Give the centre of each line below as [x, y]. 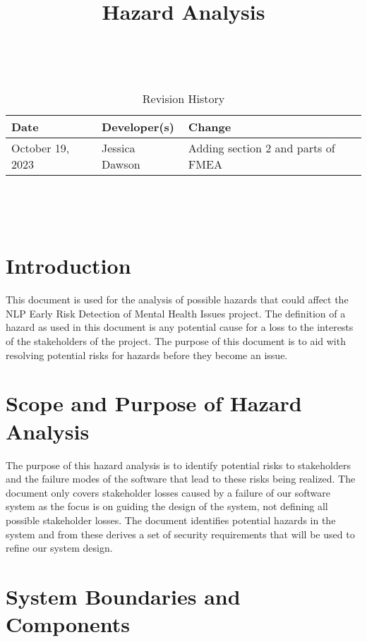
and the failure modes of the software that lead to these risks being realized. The [181, 479]
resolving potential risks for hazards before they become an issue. [147, 355]
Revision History [183, 98]
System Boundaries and [123, 596]
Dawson [121, 164]
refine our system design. [59, 548]
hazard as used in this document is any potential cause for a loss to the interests [180, 327]
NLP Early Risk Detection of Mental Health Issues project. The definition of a [176, 313]
